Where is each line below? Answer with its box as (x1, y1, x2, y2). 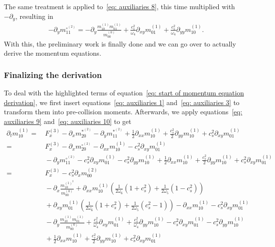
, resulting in (15, 11, 53, 21)
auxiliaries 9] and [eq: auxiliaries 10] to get (4, 116, 131, 126)
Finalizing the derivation (4, 68, 102, 80)
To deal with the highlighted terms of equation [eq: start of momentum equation (4, 88, 244, 98)
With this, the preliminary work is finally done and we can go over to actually (4, 38, 236, 48)
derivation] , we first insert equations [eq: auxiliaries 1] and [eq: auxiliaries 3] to (4, 97, 240, 107)
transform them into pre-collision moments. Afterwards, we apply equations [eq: (4, 107, 243, 117)
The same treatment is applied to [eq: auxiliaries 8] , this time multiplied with (4, 1, 235, 11)
